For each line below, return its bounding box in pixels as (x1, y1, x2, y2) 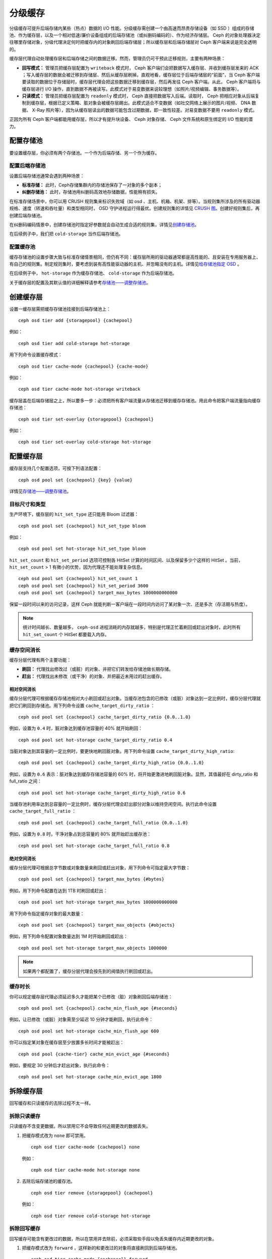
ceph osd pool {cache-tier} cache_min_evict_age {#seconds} (18, 1051, 170, 1057)
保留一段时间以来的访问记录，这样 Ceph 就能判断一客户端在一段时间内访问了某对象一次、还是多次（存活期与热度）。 (9, 601, 250, 607)
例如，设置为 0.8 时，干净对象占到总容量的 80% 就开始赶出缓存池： (9, 831, 152, 837)
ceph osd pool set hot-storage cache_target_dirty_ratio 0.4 (18, 737, 172, 743)
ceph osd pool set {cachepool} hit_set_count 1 (18, 576, 138, 582)
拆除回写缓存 (9, 1225, 41, 1232)
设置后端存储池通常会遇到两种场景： (9, 173, 85, 179)
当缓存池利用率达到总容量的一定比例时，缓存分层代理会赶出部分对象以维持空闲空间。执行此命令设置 (9, 801, 217, 807)
